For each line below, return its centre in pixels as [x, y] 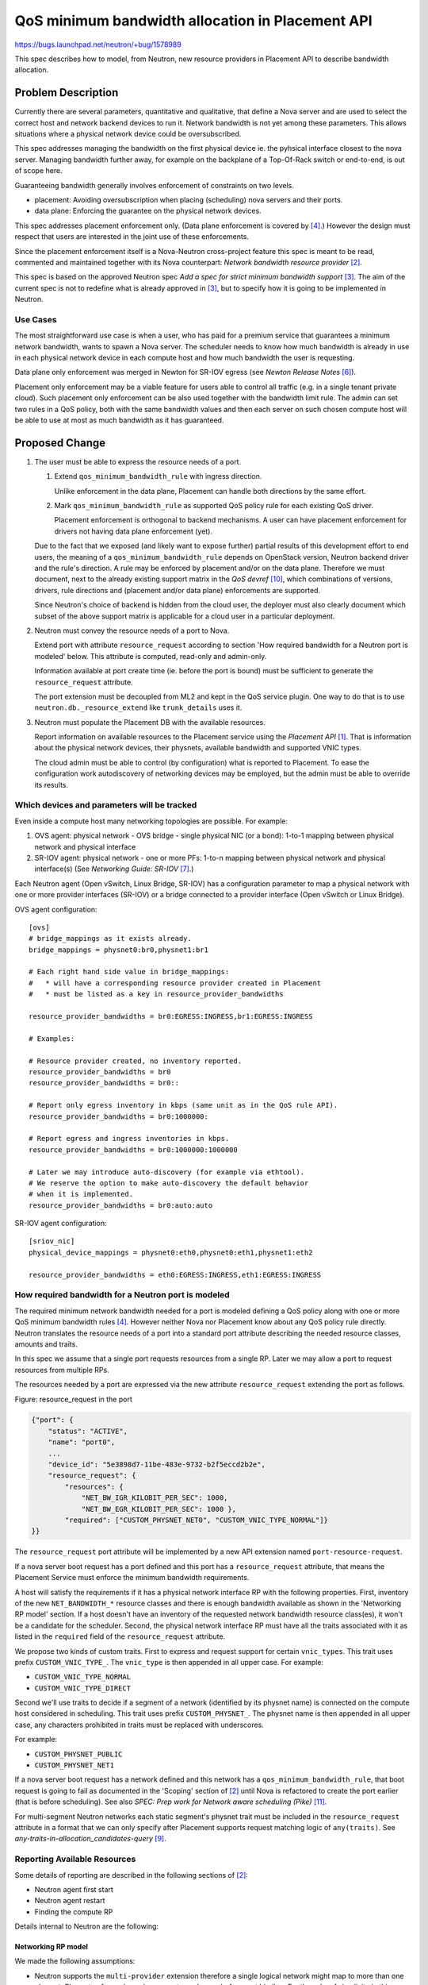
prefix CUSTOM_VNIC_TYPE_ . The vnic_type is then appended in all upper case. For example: [169, 1662]
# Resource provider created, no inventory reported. [135, 1061]
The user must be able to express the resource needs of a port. [138, 461]
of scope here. [38, 171]
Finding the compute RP [74, 1912]
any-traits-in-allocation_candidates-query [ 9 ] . [90, 1839]
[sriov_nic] [52, 1241]
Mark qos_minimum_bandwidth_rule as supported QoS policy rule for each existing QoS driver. [214, 506]
